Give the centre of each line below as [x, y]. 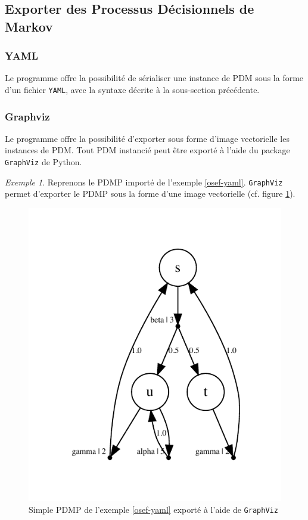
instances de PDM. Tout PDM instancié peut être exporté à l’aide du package [147, 150]
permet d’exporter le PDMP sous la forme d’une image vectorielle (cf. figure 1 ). [150, 194]
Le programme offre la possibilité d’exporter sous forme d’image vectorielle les [147, 138]
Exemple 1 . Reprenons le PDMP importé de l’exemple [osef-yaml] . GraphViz [144, 182]
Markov [29, 26]
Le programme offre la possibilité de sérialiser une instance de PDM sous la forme [154, 78]
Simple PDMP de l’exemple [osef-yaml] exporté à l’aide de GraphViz [153, 509]
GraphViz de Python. [43, 162]
